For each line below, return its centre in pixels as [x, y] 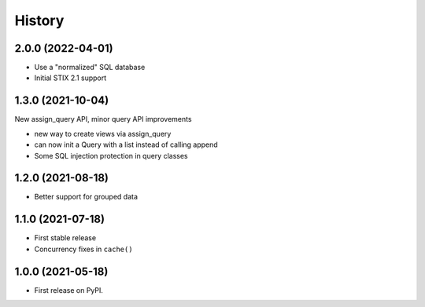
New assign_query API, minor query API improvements [103, 119]
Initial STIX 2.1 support [70, 78]
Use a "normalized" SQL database [90, 68]
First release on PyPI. [69, 290]
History [39, 20]
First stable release [65, 238]
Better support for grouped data [86, 197]
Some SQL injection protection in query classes [111, 155]
